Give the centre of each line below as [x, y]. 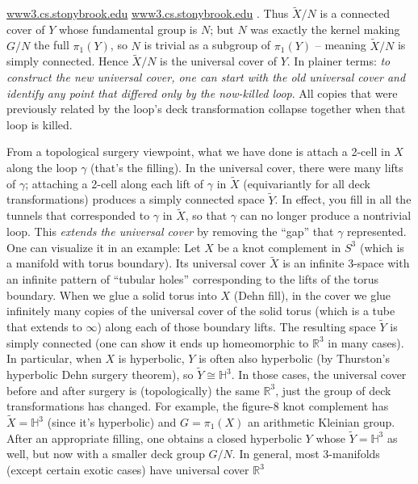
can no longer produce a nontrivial [326, 215]
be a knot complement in [279, 247]
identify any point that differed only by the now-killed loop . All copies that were [202, 93]
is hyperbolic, [151, 358]
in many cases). [366, 342]
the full [51, 45]
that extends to [44, 327]
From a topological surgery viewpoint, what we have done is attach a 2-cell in [199, 152]
